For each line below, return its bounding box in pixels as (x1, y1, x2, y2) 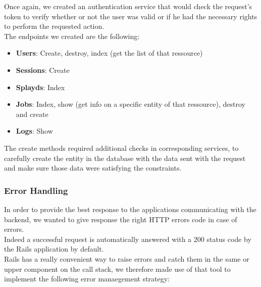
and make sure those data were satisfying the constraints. (4, 162, 182, 173)
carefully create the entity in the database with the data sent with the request (4, 152, 246, 163)
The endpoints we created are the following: (4, 30, 140, 41)
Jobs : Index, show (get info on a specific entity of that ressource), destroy (16, 99, 245, 109)
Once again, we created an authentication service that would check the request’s (4, 1, 252, 11)
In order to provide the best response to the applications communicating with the (4, 203, 256, 214)
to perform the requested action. (4, 21, 105, 31)
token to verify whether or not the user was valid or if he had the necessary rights (4, 11, 257, 21)
